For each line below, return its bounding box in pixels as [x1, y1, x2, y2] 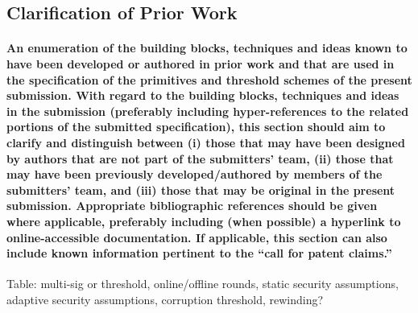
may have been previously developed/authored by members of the [6, 166, 383, 183]
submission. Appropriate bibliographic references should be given [6, 197, 378, 214]
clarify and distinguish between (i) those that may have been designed [6, 134, 405, 150]
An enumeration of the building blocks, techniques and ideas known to [6, 39, 408, 56]
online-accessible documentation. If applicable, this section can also [6, 229, 387, 245]
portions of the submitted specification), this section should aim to [6, 118, 386, 135]
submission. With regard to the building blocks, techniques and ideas [6, 87, 399, 104]
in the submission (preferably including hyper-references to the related [6, 102, 409, 119]
